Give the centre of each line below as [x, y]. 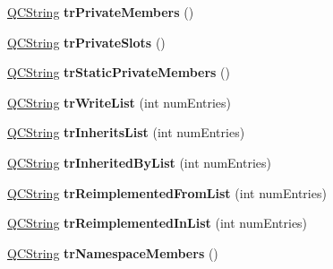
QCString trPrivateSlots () [86, 42]
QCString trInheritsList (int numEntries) [126, 132]
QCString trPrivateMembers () [101, 12]
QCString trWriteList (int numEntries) [120, 102]
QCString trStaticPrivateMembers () [119, 72]
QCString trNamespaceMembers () [113, 252]
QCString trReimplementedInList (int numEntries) [158, 223]
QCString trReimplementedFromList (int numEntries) [167, 192]
